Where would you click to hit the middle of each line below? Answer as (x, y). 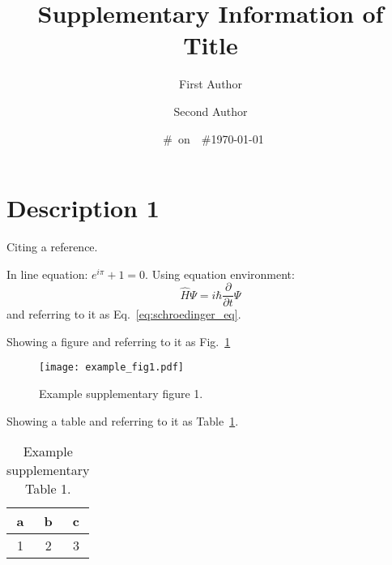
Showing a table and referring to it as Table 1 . (123, 420)
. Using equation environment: (220, 274)
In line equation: (47, 274)
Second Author (211, 111)
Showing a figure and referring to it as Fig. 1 (119, 341)
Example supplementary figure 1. (121, 394)
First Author (211, 84)
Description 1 (83, 208)
